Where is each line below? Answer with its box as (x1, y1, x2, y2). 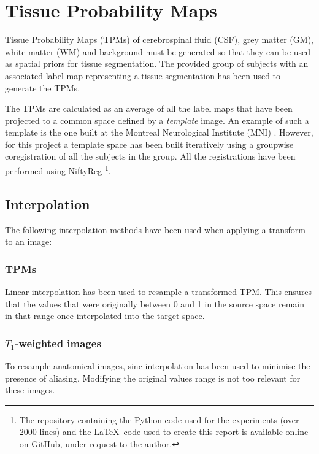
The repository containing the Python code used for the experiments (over (19, 413, 299, 426)
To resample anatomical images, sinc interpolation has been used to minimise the (5, 359, 310, 372)
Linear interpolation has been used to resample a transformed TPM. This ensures (5, 285, 312, 298)
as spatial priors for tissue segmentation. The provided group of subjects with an (5, 57, 309, 70)
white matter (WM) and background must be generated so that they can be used (5, 45, 311, 58)
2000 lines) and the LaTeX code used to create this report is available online (19, 425, 309, 438)
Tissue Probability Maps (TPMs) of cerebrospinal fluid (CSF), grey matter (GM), (5, 33, 313, 46)
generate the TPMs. (5, 81, 80, 94)
